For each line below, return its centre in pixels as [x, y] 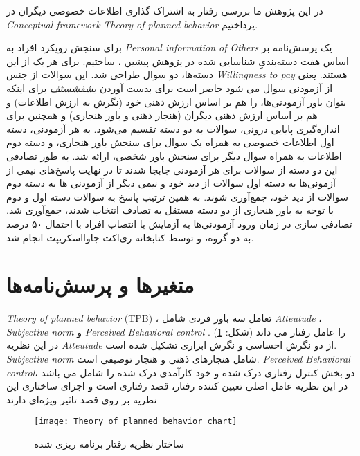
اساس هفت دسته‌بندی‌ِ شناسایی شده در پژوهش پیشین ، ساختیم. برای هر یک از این [178, 61]
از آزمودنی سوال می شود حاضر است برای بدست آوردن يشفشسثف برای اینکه [170, 88]
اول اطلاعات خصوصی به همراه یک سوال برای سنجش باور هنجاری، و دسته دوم [170, 142]
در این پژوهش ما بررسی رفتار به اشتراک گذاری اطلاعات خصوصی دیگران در [165, 10]
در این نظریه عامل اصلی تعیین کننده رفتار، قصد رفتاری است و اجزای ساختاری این [177, 386]
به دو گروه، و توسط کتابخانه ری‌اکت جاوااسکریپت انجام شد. [130, 237]
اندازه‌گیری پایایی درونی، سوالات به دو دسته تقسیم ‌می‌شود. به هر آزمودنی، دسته [173, 128]
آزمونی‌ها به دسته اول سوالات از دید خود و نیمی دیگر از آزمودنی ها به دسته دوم [171, 183]
